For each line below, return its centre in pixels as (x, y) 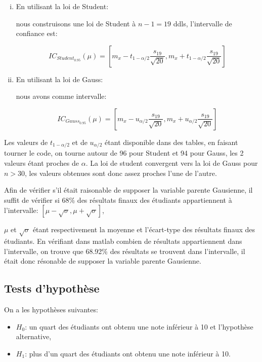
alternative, (34, 336)
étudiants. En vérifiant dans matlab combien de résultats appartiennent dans (123, 241)
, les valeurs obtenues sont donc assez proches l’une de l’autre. (121, 173)
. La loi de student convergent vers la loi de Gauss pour (172, 163)
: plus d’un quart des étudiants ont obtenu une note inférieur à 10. (128, 353)
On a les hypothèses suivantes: (51, 310)
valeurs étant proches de (41, 163)
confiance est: (37, 33)
